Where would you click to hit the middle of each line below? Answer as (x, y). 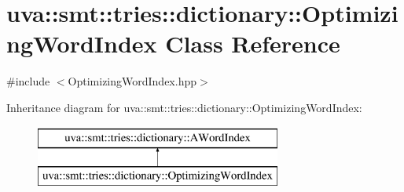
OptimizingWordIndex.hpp (132, 81)
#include (28, 81)
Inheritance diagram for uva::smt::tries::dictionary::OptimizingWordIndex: (184, 107)
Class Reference (253, 43)
